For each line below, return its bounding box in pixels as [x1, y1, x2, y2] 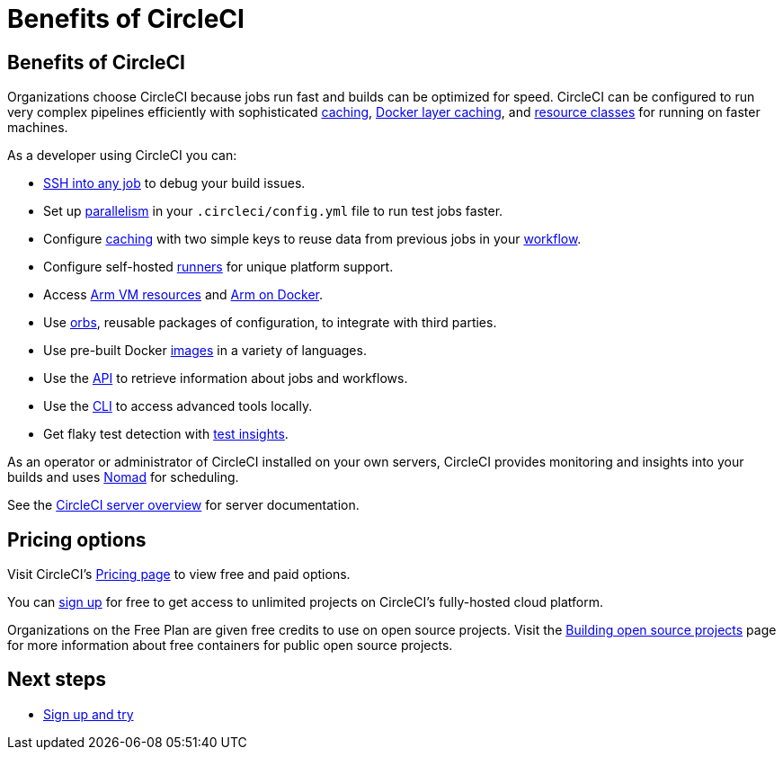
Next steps [7, 668, 106, 691]
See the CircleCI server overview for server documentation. [7, 497, 360, 513]
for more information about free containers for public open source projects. [7, 637, 453, 654]
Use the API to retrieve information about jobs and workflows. [43, 370, 408, 387]
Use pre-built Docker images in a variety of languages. [43, 343, 367, 359]
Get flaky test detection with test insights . [43, 426, 289, 442]
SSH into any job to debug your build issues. [43, 175, 306, 191]
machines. [7, 120, 68, 136]
